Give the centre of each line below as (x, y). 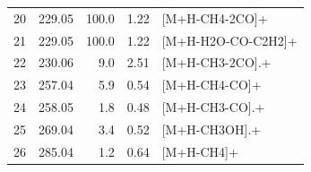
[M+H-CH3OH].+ (212, 129)
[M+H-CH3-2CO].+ (216, 62)
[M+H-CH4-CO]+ (212, 85)
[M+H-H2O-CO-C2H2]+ (229, 40)
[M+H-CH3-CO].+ (213, 107)
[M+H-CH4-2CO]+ (215, 17)
